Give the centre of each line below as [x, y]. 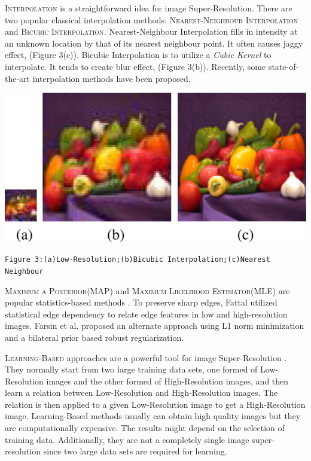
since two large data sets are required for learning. [135, 451]
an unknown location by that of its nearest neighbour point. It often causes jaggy [154, 43]
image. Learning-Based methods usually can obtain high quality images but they [153, 416]
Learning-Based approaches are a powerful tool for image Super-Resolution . [146, 357]
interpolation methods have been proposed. [112, 78]
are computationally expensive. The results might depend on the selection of [145, 428]
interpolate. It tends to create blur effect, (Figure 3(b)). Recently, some [135, 66]
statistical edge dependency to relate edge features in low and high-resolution [146, 314]
